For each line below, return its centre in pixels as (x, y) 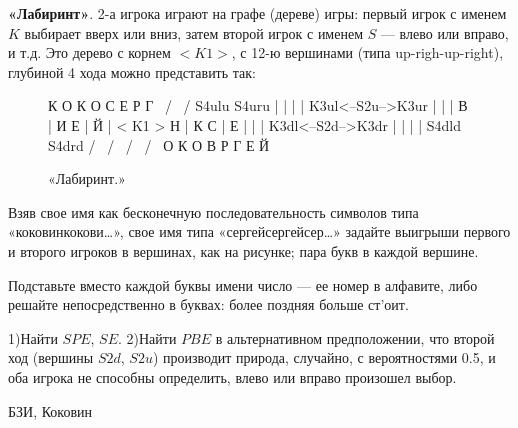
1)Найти (33, 337)
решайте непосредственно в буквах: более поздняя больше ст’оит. (208, 304)
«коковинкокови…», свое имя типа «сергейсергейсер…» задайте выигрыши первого (259, 231)
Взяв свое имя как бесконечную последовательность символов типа (213, 211)
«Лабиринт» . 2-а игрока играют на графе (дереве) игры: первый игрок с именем (257, 13)
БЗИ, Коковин (50, 410)
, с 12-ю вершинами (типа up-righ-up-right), (367, 52)
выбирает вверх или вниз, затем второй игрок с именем (194, 32)
